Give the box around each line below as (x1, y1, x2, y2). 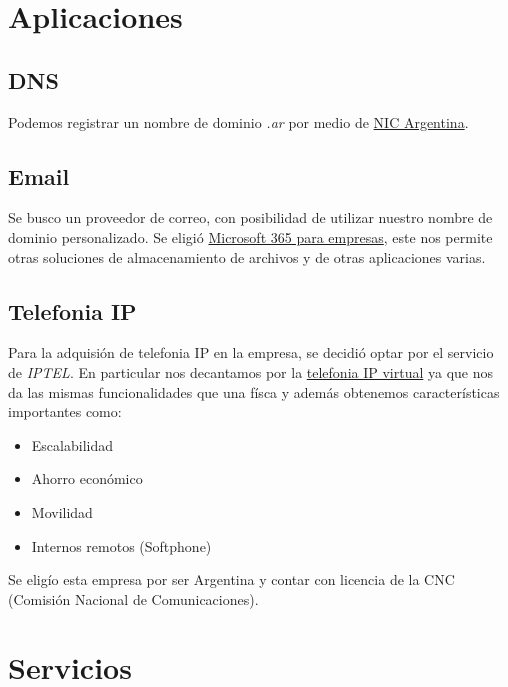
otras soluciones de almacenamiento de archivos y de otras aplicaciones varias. (8, 246, 486, 267)
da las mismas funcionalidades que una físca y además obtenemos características (8, 381, 500, 402)
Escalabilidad (31, 434, 113, 455)
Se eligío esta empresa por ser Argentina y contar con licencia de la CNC (8, 569, 455, 590)
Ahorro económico (31, 468, 143, 489)
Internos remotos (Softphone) (31, 535, 212, 556)
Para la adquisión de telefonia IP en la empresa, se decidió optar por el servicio (8, 342, 494, 363)
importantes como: (8, 401, 122, 422)
